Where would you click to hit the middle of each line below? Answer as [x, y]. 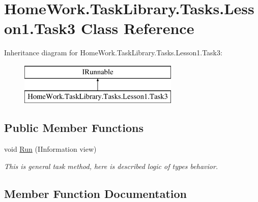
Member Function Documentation [96, 193]
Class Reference [137, 28]
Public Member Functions [74, 128]
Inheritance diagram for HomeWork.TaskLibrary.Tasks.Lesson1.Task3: [113, 53]
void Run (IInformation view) [50, 149]
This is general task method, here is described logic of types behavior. [111, 166]
